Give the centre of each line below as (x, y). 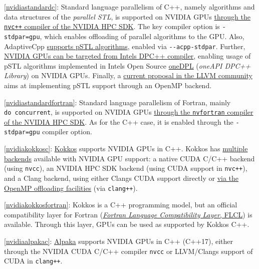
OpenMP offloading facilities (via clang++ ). (71, 188)
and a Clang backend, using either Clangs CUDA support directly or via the (121, 178)
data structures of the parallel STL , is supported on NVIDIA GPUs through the (127, 16)
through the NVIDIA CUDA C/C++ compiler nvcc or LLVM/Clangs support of (128, 251)
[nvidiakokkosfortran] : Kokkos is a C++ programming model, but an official (121, 205)
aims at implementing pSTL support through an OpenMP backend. (108, 85)
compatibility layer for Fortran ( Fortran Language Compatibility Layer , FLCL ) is (128, 214)
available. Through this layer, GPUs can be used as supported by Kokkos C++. (127, 224)
